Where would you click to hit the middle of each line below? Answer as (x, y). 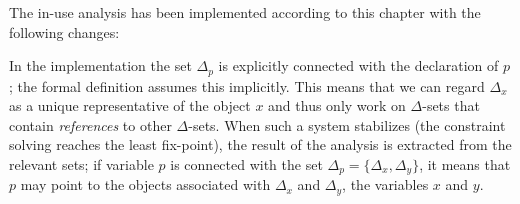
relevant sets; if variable (81, 164)
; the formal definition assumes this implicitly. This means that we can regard (247, 85)
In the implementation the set (100, 65)
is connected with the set (246, 164)
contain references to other (90, 124)
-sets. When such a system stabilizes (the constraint (347, 124)
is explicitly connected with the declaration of (358, 65)
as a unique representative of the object (130, 105)
